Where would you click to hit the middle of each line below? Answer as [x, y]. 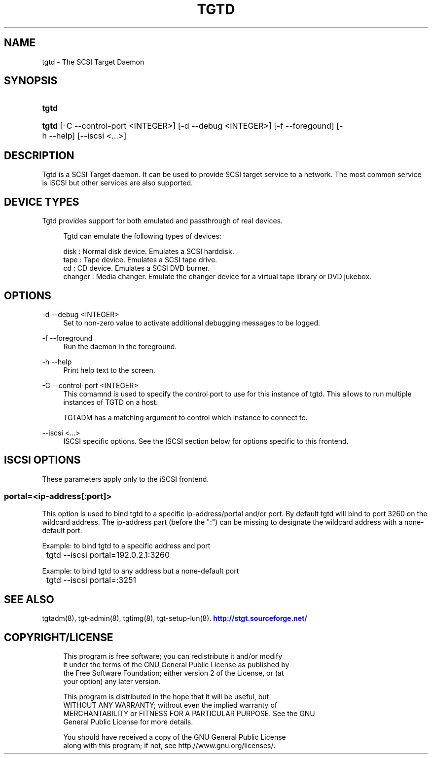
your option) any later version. [112, 682]
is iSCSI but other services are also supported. [118, 183]
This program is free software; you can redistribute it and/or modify [173, 656]
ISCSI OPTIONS [42, 460]
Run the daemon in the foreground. [120, 346]
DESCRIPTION [39, 155]
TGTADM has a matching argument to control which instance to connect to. [185, 417]
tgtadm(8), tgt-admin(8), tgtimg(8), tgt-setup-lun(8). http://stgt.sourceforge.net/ [175, 618]
